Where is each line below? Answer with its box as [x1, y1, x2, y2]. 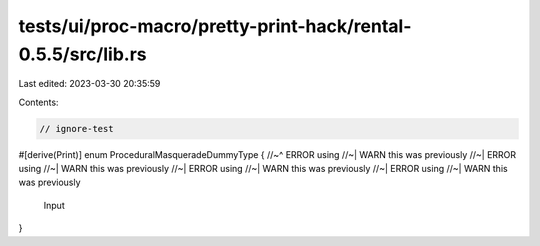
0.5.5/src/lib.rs [18, 43, 147, 65]
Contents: [18, 96, 59, 108]
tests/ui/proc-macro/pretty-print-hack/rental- [18, 15, 412, 37]
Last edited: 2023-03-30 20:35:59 [18, 78, 161, 90]
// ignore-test [39, 123, 114, 134]
